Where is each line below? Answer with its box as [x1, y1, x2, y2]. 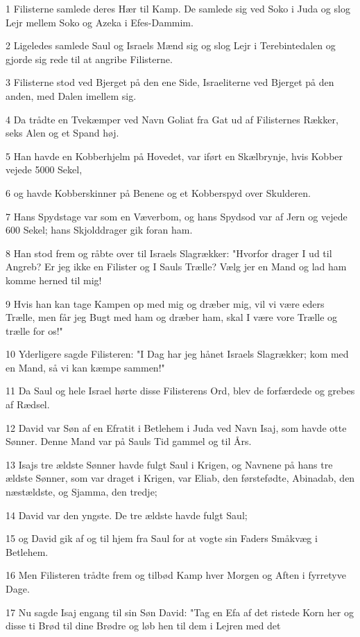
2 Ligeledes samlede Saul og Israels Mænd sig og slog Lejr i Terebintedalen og [6, 38, 336, 53]
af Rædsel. [6, 397, 50, 412]
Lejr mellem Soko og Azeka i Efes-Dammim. [6, 15, 194, 29]
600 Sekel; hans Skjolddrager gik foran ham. [6, 222, 193, 237]
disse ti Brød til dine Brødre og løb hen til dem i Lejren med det [6, 618, 281, 633]
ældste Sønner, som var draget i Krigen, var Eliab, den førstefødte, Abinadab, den [6, 471, 355, 485]
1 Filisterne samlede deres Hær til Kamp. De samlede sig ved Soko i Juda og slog [6, 1, 350, 15]
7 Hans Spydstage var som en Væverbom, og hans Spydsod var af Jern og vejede [6, 209, 348, 223]
